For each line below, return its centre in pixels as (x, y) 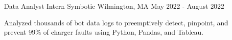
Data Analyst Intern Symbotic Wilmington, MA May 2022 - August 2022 (114, 6)
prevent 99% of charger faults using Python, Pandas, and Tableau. (104, 32)
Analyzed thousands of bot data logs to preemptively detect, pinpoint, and (116, 22)
